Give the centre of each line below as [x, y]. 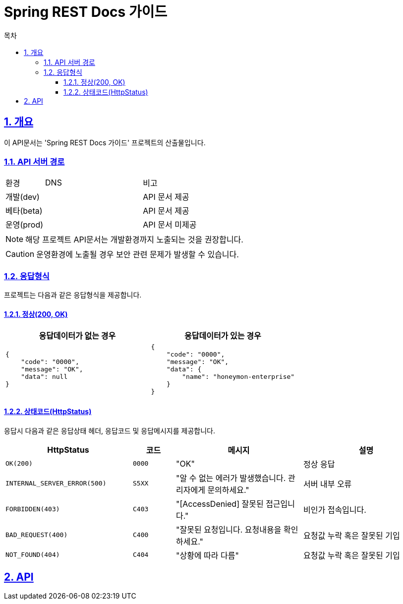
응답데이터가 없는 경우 [77, 336]
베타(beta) [24, 211]
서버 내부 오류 [328, 484]
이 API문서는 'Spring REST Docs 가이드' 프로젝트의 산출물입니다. [105, 142]
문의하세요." [228, 490]
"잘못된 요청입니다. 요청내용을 [229, 529]
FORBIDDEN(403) [33, 509]
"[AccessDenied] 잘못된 [220, 504]
